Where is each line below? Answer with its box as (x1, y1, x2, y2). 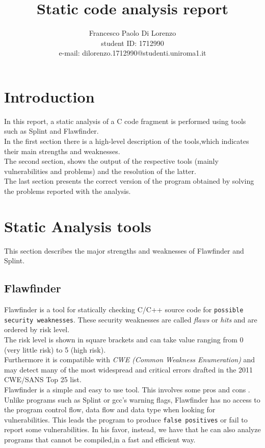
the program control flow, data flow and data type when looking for (4, 404, 216, 415)
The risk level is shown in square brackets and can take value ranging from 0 (4, 334, 244, 345)
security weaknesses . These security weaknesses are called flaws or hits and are (4, 314, 257, 325)
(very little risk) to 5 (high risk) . (4, 344, 106, 355)
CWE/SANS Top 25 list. (4, 374, 82, 385)
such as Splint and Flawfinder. (4, 126, 99, 136)
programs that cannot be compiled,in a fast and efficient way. (4, 434, 196, 445)
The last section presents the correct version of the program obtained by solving (4, 176, 254, 186)
